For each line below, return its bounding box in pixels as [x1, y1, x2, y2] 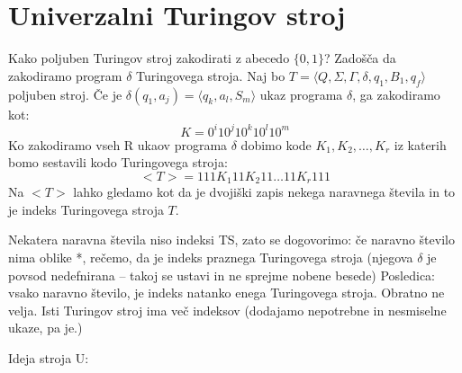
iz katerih [394, 135, 447, 154]
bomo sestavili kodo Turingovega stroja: [8, 153, 228, 172]
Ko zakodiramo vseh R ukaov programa [8, 135, 228, 154]
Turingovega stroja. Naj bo [136, 66, 285, 84]
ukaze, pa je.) [8, 318, 83, 337]
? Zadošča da [324, 49, 396, 67]
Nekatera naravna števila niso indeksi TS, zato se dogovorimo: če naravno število [8, 230, 455, 249]
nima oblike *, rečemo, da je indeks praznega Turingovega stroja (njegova [8, 248, 413, 267]
